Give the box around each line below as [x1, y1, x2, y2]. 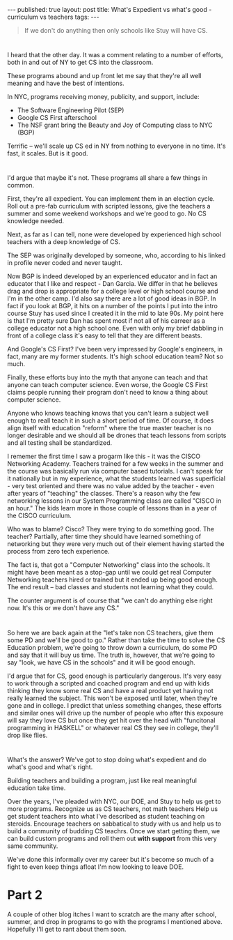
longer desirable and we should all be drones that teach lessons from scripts [7, 431, 227, 440]
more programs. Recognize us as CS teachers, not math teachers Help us [7, 804, 218, 813]
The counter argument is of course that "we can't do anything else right [7, 596, 214, 605]
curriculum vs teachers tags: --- [7, 13, 99, 21]
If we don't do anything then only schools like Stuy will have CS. [24, 26, 208, 34]
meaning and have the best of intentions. [7, 79, 124, 88]
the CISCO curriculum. [7, 511, 72, 520]
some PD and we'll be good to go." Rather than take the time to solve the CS [7, 636, 225, 644]
